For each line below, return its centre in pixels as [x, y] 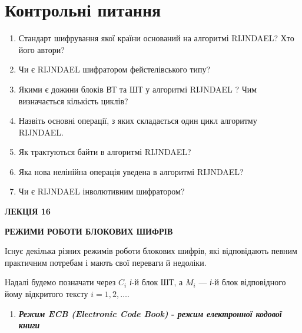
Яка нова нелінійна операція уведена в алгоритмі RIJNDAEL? [131, 171]
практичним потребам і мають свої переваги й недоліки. [106, 262]
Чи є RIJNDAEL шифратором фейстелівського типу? [115, 69]
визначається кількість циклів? [73, 100]
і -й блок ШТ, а [156, 282]
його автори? [42, 49]
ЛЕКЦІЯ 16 [28, 211]
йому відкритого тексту [47, 294]
